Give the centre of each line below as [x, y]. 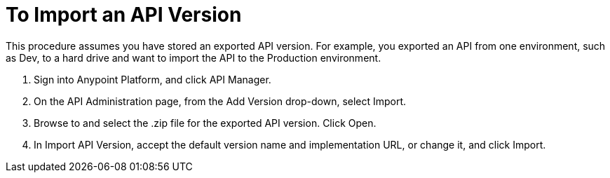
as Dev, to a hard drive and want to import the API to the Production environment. [194, 57]
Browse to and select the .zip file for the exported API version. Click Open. [205, 123]
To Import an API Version [124, 15]
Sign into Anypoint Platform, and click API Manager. [152, 79]
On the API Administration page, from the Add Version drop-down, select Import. [220, 101]
